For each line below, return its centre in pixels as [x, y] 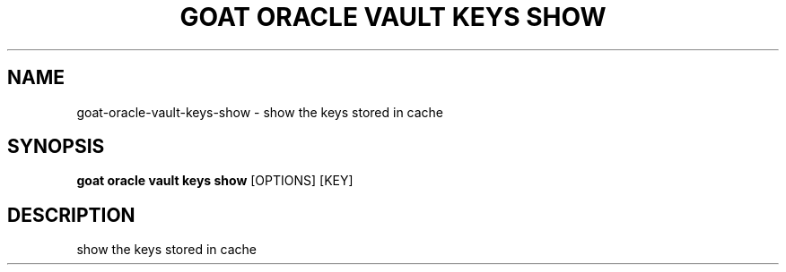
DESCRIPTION [71, 215]
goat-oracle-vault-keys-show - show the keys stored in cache [260, 112]
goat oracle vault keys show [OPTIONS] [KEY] [215, 181]
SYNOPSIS [56, 147]
